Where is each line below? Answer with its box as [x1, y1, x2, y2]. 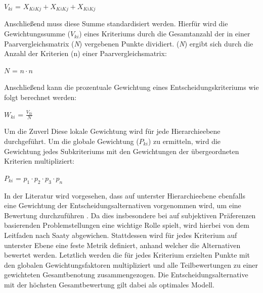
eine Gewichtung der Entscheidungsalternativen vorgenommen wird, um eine [4, 200, 241, 211]
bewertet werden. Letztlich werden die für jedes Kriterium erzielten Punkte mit [4, 250, 250, 260]
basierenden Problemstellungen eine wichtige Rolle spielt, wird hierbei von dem [4, 220, 249, 230]
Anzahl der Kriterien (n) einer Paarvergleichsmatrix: [4, 48, 167, 59]
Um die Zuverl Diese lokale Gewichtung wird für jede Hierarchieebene [4, 126, 221, 136]
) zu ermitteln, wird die [148, 136, 221, 146]
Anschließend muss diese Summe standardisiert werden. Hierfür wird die [4, 18, 228, 29]
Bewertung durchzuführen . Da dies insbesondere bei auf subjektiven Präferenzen [4, 210, 256, 220]
